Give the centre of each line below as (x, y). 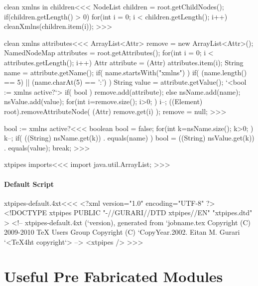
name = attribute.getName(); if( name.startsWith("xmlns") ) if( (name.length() (126, 72)
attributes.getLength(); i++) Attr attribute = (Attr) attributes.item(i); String (124, 62)
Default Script (29, 184)
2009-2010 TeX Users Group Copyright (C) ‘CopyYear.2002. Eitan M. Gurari (122, 232)
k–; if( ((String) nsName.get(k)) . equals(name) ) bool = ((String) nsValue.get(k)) (129, 138)
